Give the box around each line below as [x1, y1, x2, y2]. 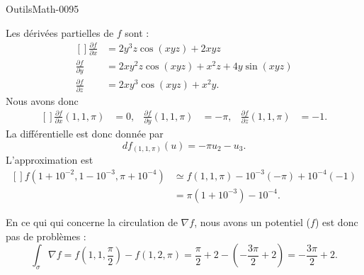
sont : [125, 25, 149, 40]
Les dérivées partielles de [6, 25, 114, 40]
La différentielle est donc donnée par [6, 126, 164, 141]
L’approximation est [6, 152, 93, 167]
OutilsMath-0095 [6, 1, 79, 16]
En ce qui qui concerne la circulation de [6, 214, 178, 229]
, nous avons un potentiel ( [194, 214, 311, 229]
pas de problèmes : [6, 228, 86, 243]
